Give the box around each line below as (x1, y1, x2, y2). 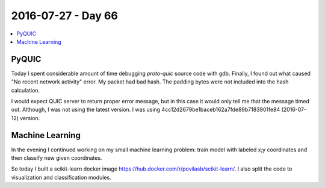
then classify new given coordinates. (11, 154, 102, 162)
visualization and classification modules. (11, 174, 111, 181)
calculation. (11, 86, 40, 94)
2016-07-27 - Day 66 (11, 9, 119, 22)
